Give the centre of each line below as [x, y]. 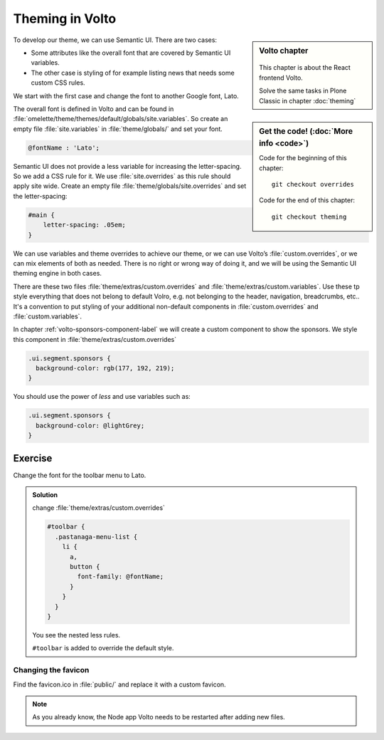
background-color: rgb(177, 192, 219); [105, 368]
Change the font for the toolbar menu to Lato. [80, 475]
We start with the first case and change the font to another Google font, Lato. [126, 95]
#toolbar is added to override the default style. [103, 648]
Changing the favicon [51, 670]
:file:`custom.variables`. [47, 316]
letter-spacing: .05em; [84, 225]
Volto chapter [284, 51]
